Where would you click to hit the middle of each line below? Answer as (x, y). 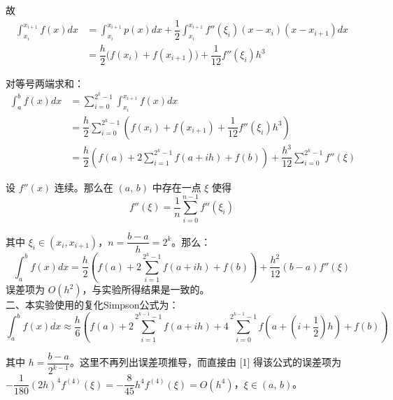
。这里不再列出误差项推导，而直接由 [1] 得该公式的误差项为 (206, 362)
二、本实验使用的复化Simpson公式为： (92, 305)
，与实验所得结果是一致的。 (146, 289)
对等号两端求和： (45, 83)
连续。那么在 (84, 187)
